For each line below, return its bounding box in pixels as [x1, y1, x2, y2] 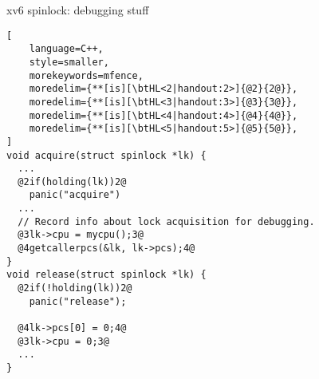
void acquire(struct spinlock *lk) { [6, 149, 207, 161]
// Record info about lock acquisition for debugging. [18, 215, 315, 227]
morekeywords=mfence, [29, 69, 144, 81]
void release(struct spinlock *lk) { [6, 269, 207, 281]
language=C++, [29, 43, 104, 55]
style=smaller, [29, 56, 109, 68]
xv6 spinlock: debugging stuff [6, 2, 149, 18]
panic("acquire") [29, 189, 121, 201]
